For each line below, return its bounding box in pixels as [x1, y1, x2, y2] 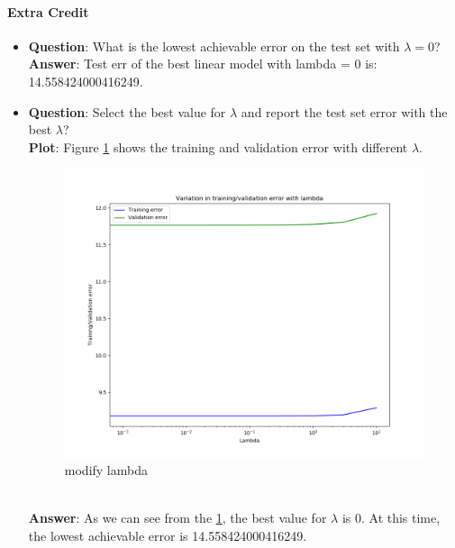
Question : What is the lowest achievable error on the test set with [28, 36, 400, 55]
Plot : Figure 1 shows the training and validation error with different [28, 137, 408, 156]
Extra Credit [7, 2, 89, 21]
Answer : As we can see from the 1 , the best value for [28, 508, 327, 527]
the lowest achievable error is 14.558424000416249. [28, 525, 307, 544]
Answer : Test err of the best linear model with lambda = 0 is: [28, 54, 378, 73]
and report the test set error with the [241, 102, 448, 121]
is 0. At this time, [341, 508, 441, 527]
